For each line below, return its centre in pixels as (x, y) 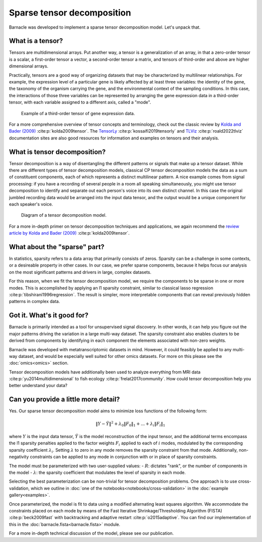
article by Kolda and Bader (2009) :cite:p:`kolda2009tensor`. (69, 233)
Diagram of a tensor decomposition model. (64, 215)
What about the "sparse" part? (57, 247)
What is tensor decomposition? (57, 152)
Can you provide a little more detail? (65, 399)
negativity (19, 457)
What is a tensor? (36, 41)
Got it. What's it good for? (49, 315)
